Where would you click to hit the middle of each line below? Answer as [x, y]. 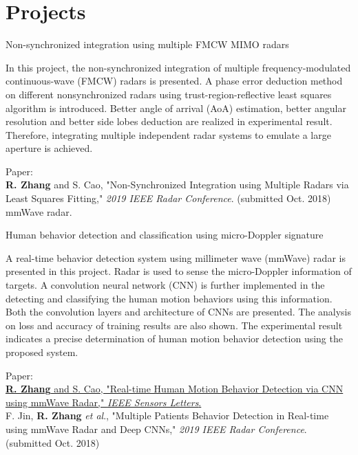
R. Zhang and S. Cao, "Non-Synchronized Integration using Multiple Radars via [177, 185]
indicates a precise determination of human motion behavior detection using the [174, 339]
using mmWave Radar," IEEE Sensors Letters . [104, 402]
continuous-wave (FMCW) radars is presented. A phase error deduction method [174, 81]
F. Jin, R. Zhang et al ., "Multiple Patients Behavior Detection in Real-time [167, 415]
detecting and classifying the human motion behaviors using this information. [169, 298]
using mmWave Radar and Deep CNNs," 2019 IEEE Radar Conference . [156, 429]
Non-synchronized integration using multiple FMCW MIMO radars [147, 44]
